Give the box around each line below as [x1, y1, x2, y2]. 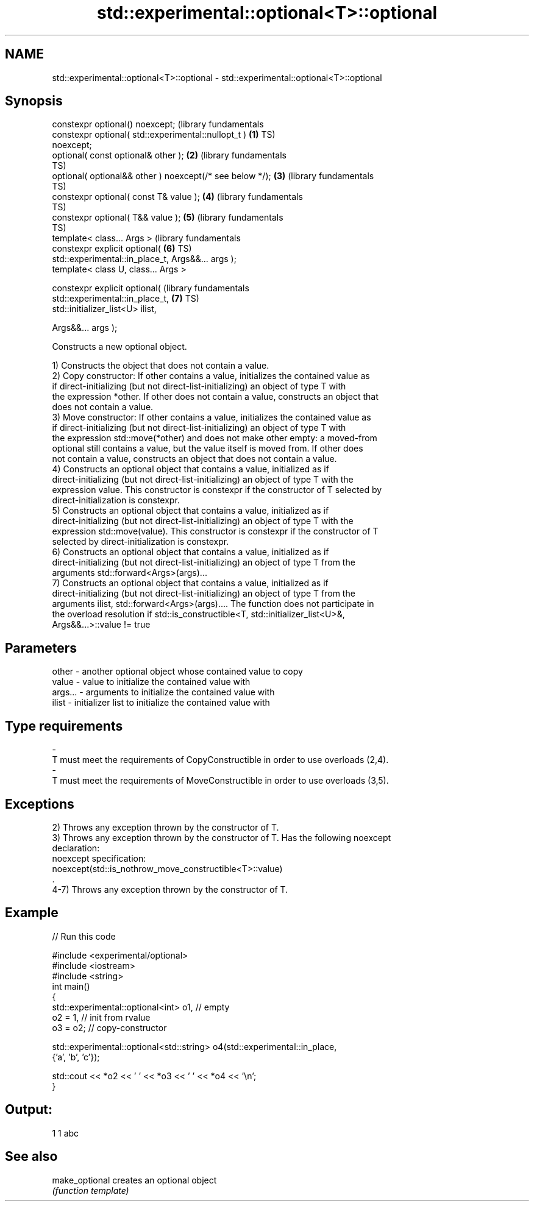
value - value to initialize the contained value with [52, 676, 251, 687]
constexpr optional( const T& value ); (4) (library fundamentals [52, 191, 303, 202]
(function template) [52, 1185, 129, 1196]
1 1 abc [52, 1127, 79, 1138]
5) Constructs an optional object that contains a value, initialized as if [52, 505, 329, 516]
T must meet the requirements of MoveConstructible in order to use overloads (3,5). [52, 775, 389, 786]
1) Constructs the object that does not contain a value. [52, 360, 269, 371]
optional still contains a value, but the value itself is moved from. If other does [52, 443, 363, 454]
